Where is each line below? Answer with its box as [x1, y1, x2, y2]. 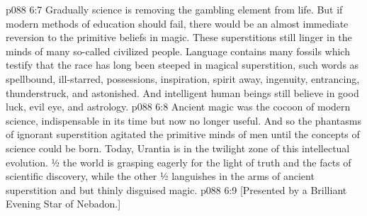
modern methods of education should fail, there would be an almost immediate [6, 16, 349, 30]
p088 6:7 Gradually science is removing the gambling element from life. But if [6, 2, 343, 16]
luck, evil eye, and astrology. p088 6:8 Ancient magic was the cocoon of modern [6, 99, 351, 114]
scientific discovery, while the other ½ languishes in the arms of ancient [6, 169, 315, 183]
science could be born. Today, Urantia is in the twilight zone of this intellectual [6, 140, 350, 155]
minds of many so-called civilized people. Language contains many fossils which [6, 43, 350, 58]
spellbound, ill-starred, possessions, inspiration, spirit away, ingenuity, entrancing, [6, 71, 360, 86]
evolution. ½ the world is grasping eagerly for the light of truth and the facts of [6, 154, 351, 169]
